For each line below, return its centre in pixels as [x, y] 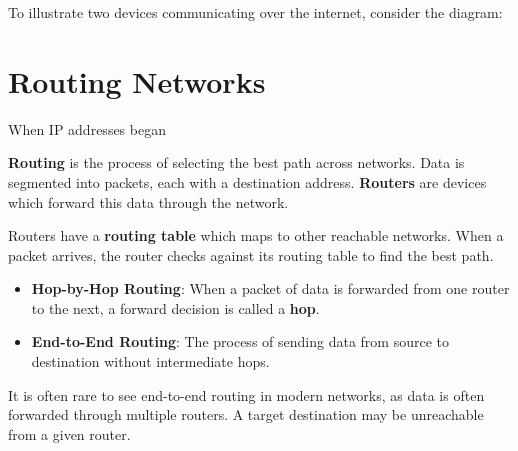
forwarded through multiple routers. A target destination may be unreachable [246, 414]
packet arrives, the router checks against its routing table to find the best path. [251, 254]
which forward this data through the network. [148, 201]
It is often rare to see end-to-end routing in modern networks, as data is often [246, 394]
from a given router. [69, 433]
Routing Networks [137, 80]
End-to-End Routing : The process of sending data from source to [240, 341]
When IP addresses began [87, 128]
